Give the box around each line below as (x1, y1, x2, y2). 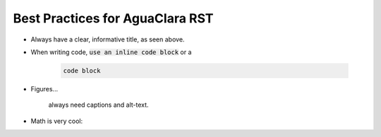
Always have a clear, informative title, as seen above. (30, 35, 185, 44)
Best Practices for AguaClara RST (13, 11, 214, 26)
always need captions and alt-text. (48, 100, 149, 109)
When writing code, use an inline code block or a (30, 48, 192, 56)
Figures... (30, 84, 59, 93)
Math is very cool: (30, 117, 83, 125)
